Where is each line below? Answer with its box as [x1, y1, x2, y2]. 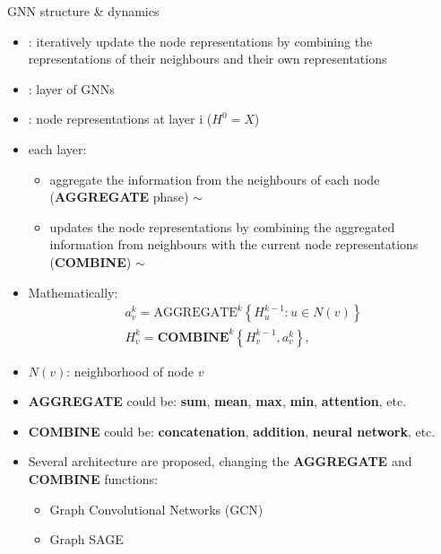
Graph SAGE [49, 530, 124, 549]
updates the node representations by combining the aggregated [49, 217, 395, 236]
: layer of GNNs [28, 79, 115, 98]
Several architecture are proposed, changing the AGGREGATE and [28, 452, 412, 471]
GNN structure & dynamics [7, 2, 160, 20]
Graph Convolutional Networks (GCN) [49, 499, 264, 518]
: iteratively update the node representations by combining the [28, 31, 373, 50]
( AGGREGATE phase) [49, 187, 189, 206]
